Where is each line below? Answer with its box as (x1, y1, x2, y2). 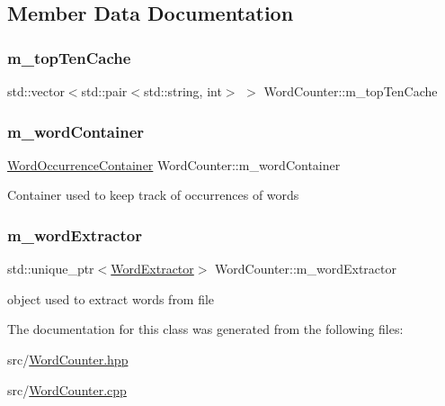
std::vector (7, 82, 65, 100)
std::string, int (143, 82, 222, 100)
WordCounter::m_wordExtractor (215, 259, 396, 278)
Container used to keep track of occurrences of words (7, 185, 299, 204)
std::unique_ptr (7, 259, 94, 278)
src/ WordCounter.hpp (7, 350, 129, 368)
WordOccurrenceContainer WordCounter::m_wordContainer (7, 155, 341, 174)
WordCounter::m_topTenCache (263, 82, 438, 100)
